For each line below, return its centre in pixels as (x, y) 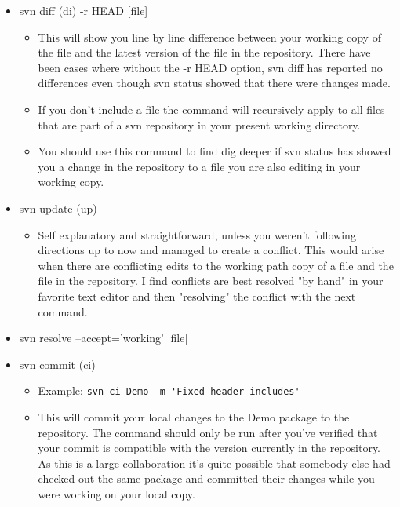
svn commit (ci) (57, 364)
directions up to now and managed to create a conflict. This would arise (211, 250)
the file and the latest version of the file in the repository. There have (204, 52)
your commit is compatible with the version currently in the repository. (209, 448)
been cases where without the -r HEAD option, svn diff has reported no (210, 67)
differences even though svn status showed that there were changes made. (214, 83)
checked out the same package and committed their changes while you (206, 478)
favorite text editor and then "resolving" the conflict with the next (197, 295)
